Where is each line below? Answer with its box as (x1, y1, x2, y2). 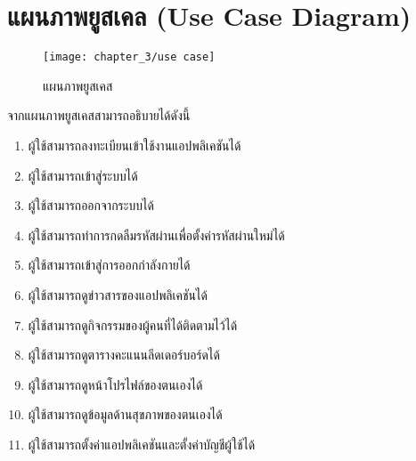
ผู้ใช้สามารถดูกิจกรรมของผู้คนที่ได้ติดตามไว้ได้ (28, 315, 238, 334)
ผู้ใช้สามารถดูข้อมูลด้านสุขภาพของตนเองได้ (28, 405, 223, 424)
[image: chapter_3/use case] (43, 51, 216, 64)
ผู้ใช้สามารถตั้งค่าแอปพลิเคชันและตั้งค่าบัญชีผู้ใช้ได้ (28, 434, 256, 453)
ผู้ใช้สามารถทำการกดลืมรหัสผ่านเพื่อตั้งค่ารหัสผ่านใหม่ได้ (28, 225, 285, 244)
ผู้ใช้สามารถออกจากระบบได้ (28, 196, 154, 214)
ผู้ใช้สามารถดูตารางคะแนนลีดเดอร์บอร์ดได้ (28, 345, 220, 364)
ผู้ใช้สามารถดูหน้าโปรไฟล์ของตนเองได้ (28, 375, 203, 393)
